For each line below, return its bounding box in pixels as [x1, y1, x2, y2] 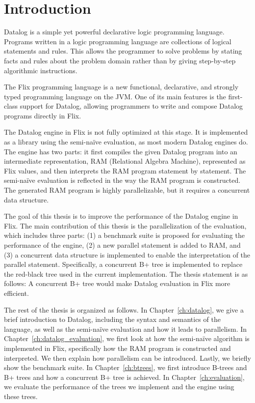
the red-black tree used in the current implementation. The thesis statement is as [4, 268, 248, 279]
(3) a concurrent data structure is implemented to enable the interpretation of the [4, 249, 251, 259]
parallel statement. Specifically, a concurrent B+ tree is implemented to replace [4, 259, 243, 269]
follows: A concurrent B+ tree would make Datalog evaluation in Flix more [4, 278, 230, 288]
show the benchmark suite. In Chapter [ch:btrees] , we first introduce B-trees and [4, 362, 247, 373]
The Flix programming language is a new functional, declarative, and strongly [4, 82, 239, 92]
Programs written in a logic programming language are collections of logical [4, 36, 231, 46]
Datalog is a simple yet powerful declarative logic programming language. [4, 27, 225, 37]
